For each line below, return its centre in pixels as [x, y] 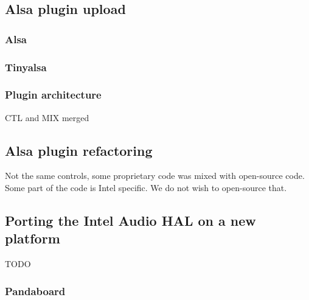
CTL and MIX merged [47, 117]
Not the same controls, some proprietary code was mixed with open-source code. [155, 176]
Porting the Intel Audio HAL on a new [130, 221]
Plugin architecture [53, 95]
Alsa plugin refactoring [79, 150]
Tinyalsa [26, 67]
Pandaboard [35, 291]
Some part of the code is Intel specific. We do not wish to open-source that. [146, 188]
